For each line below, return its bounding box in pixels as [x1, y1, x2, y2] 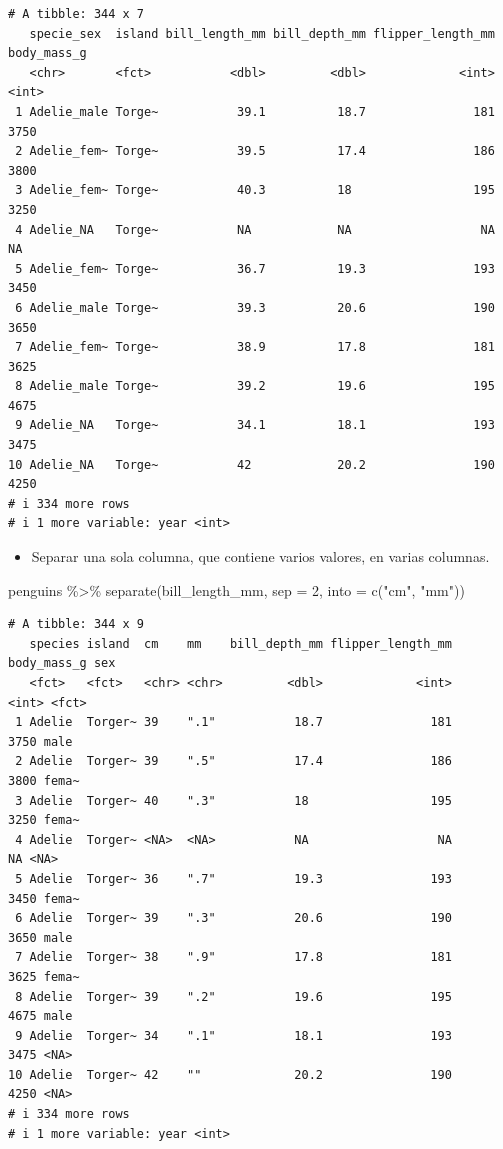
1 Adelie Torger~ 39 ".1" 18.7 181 [15, 715, 452, 730]
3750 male [8, 734, 73, 749]
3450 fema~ [8, 891, 80, 906]
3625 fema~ [8, 969, 80, 984]
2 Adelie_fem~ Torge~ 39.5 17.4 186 [15, 144, 495, 159]
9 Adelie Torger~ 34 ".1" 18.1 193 [15, 1028, 452, 1043]
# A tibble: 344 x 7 [8, 7, 145, 21]
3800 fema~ [8, 773, 80, 788]
